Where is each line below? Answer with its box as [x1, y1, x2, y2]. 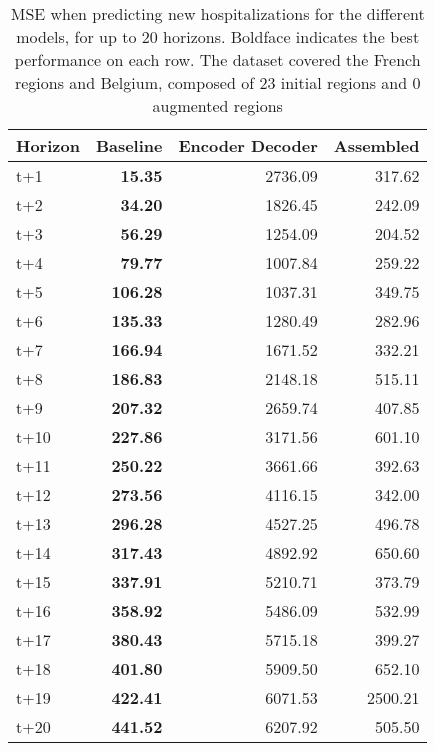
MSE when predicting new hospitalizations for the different [10, 2, 425, 25]
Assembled [333, 134, 420, 157]
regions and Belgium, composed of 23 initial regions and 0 [14, 71, 421, 94]
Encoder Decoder [178, 134, 318, 157]
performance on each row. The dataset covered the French [14, 48, 421, 71]
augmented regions [152, 94, 283, 117]
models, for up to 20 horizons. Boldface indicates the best [16, 25, 420, 48]
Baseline [95, 134, 163, 157]
